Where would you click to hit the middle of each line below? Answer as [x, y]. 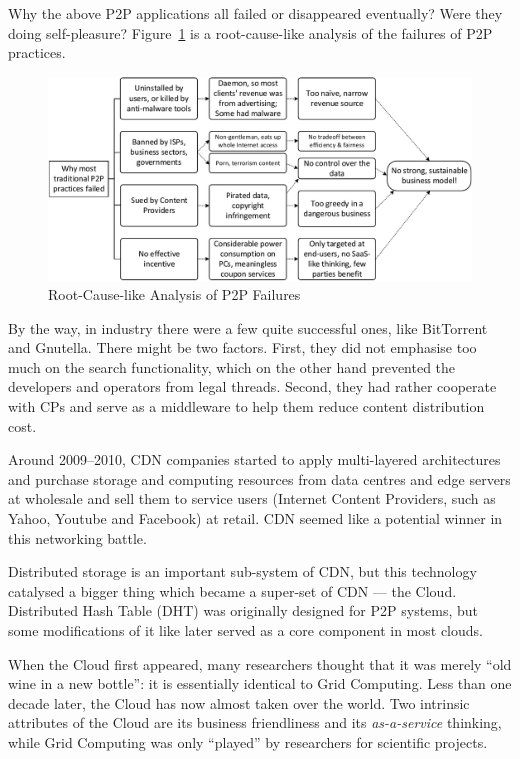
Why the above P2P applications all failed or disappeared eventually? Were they [255, 13]
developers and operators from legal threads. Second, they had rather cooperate [252, 386]
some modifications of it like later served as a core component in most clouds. [245, 630]
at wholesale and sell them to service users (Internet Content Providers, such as [252, 498]
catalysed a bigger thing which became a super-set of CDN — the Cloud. [232, 590]
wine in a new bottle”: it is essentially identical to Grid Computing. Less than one [260, 683]
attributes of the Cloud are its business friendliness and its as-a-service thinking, [255, 722]
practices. [37, 52]
